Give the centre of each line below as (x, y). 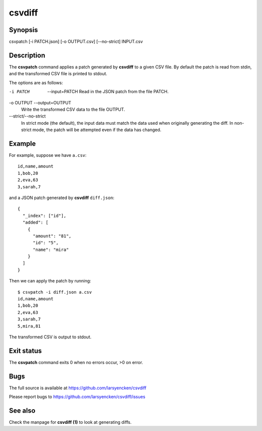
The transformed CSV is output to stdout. (50, 337)
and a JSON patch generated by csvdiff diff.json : (62, 198)
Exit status (25, 351)
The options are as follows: (36, 83)
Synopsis (24, 30)
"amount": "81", (52, 236)
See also (22, 411)
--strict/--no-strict (27, 116)
